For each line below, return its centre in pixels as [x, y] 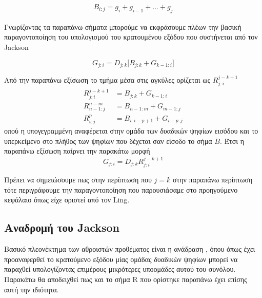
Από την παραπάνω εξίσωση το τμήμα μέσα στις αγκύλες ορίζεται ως [107, 80]
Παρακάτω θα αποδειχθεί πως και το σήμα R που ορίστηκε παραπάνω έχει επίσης [126, 279]
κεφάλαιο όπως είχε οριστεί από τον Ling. [67, 200]
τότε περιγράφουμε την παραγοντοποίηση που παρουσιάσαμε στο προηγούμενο [121, 189]
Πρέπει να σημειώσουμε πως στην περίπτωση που [78, 180]
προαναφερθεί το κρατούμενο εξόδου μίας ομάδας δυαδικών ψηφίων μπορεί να [121, 259]
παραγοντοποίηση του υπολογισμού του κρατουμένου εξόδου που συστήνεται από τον [131, 37]
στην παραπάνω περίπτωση [213, 180]
